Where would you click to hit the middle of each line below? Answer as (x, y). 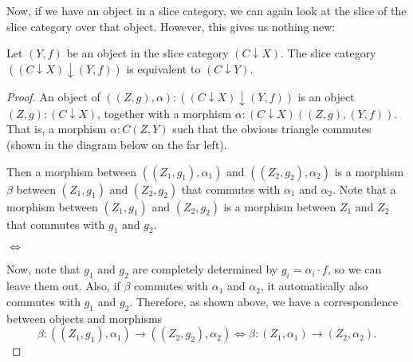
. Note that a (364, 189)
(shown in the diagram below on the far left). (117, 145)
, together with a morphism (165, 113)
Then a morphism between (72, 171)
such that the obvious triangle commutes (272, 129)
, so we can (354, 269)
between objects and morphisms (85, 318)
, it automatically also (314, 286)
